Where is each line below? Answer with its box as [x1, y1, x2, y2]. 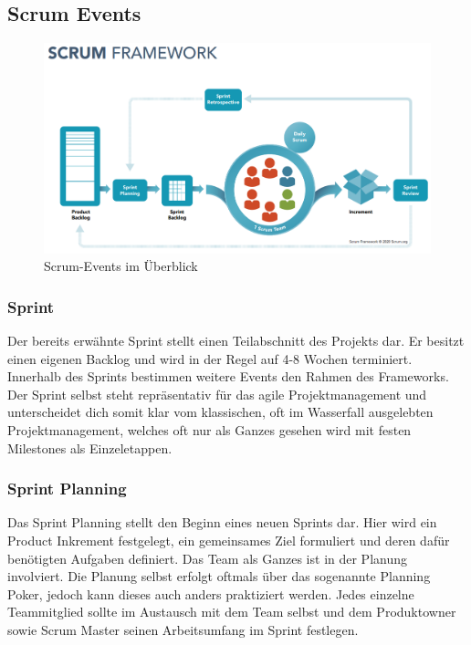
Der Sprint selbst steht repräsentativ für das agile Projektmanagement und [7, 384, 427, 403]
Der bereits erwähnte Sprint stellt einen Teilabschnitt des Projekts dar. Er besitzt [7, 331, 465, 350]
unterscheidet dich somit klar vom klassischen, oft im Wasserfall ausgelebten [7, 402, 434, 421]
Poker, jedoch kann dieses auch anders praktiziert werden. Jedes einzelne [7, 584, 414, 603]
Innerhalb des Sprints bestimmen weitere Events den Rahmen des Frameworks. [7, 367, 449, 386]
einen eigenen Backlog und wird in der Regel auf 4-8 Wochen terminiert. [7, 349, 413, 368]
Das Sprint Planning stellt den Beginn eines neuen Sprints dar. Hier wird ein [7, 513, 437, 532]
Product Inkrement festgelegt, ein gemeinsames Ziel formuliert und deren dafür [7, 531, 450, 550]
